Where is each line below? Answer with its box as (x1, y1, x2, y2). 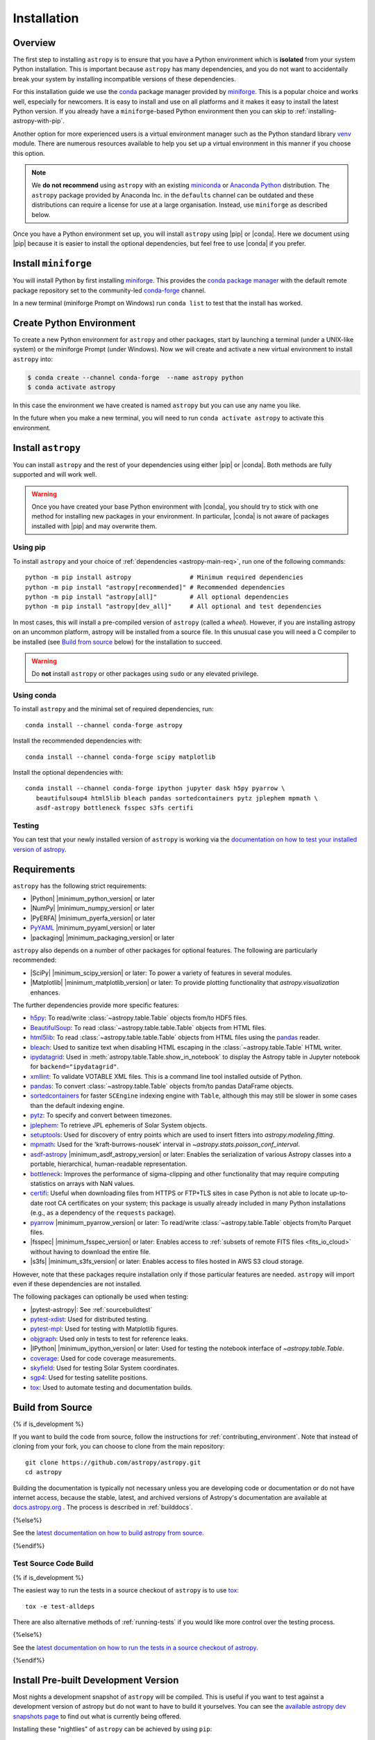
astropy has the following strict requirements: (12, 881, 147, 890)
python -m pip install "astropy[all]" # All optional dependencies (25, 593, 289, 601)
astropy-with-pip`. (12, 117, 65, 125)
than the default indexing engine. (30, 1101, 125, 1109)
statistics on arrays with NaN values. (30, 1179, 135, 1187)
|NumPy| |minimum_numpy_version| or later (30, 904, 155, 912)
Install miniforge (12, 258, 92, 269)
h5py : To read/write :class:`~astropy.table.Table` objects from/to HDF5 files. (30, 1013, 248, 1022)
